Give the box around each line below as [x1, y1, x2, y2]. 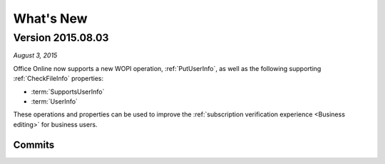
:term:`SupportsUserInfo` [31, 87, 105, 96]
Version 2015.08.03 [13, 31, 110, 44]
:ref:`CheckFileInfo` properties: [13, 75, 103, 83]
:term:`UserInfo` [31, 97, 78, 106]
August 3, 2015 [13, 51, 58, 60]
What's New [13, 11, 88, 26]
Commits [13, 138, 55, 151]
